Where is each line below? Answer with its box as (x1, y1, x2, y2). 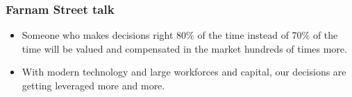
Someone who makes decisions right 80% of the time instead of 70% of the (22, 28, 338, 42)
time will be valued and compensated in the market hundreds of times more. (22, 41, 347, 55)
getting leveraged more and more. (22, 78, 165, 92)
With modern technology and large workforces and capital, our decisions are (22, 64, 346, 79)
